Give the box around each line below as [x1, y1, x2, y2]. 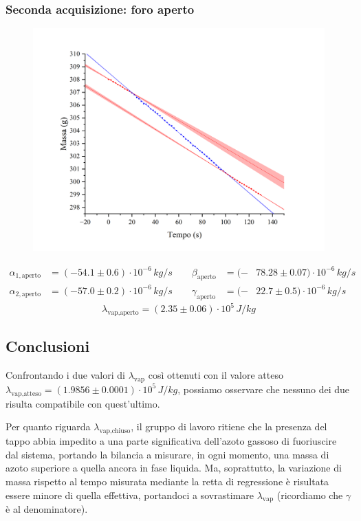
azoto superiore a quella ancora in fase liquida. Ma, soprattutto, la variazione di [6, 461, 342, 475]
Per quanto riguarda [6, 419, 91, 434]
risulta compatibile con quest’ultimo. [6, 396, 160, 410]
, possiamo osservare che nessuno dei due [177, 381, 350, 396]
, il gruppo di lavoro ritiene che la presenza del [131, 419, 327, 434]
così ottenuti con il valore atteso [148, 368, 283, 382]
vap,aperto [107, 309, 139, 316]
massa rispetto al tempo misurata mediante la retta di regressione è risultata [6, 474, 329, 488]
